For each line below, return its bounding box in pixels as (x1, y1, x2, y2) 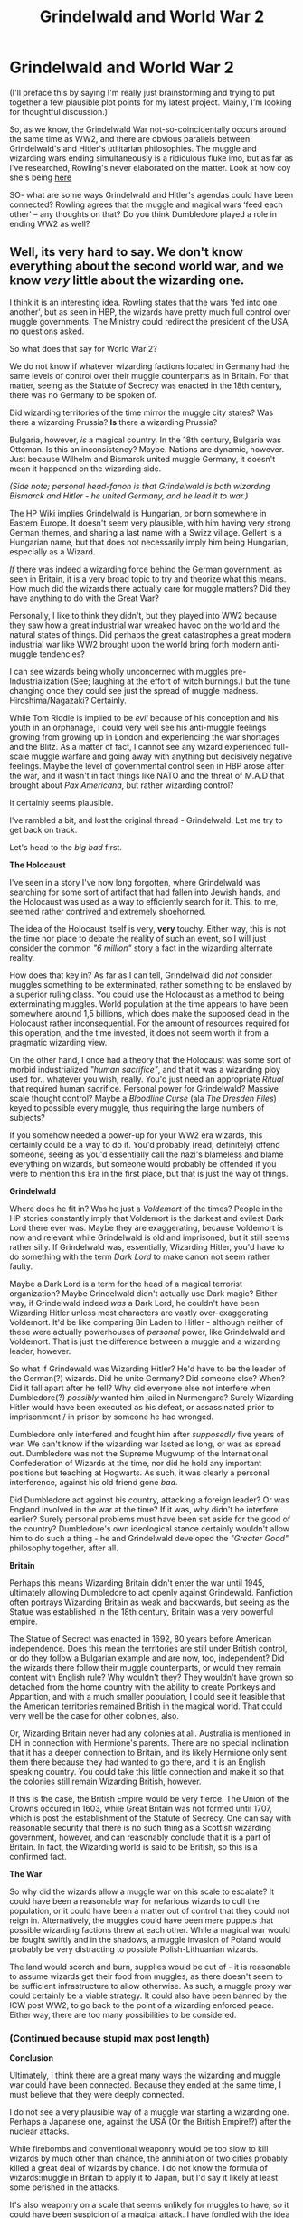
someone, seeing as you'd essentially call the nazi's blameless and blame (9, 1149, 284, 1160)
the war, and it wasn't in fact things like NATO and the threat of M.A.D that (9, 770, 285, 781)
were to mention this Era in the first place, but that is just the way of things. (9, 1168, 289, 1179)
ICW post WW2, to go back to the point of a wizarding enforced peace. (9, 1999, 274, 2010)
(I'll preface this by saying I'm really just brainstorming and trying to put (9, 87, 276, 98)
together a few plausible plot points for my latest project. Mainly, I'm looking (9, 97, 292, 108)
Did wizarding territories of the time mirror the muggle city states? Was (9, 407, 274, 418)
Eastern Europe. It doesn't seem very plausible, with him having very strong (9, 517, 291, 528)
